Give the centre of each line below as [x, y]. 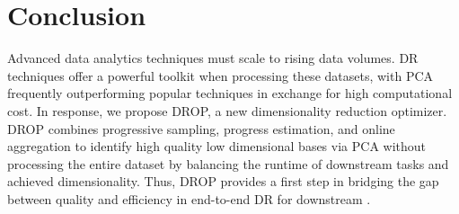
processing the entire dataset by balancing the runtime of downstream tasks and [228, 163]
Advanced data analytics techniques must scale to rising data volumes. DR [213, 58]
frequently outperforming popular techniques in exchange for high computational [230, 93]
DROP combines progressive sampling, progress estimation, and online [201, 128]
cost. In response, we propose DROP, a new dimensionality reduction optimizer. [227, 110]
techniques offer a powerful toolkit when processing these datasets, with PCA [221, 75]
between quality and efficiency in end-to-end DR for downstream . [189, 198]
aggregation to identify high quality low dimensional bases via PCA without [217, 146]
